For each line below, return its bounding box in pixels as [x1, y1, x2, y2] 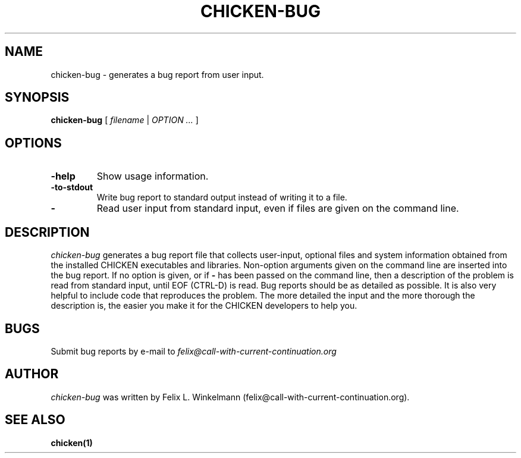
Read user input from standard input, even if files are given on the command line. [96, 202, 459, 215]
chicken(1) [51, 437, 93, 448]
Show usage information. [96, 170, 209, 183]
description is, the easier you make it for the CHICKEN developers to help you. [51, 300, 357, 311]
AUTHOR [5, 366, 59, 382]
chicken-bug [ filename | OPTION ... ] [51, 115, 199, 126]
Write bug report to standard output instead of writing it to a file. [96, 192, 347, 203]
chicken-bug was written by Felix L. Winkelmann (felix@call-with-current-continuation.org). [51, 391, 410, 402]
